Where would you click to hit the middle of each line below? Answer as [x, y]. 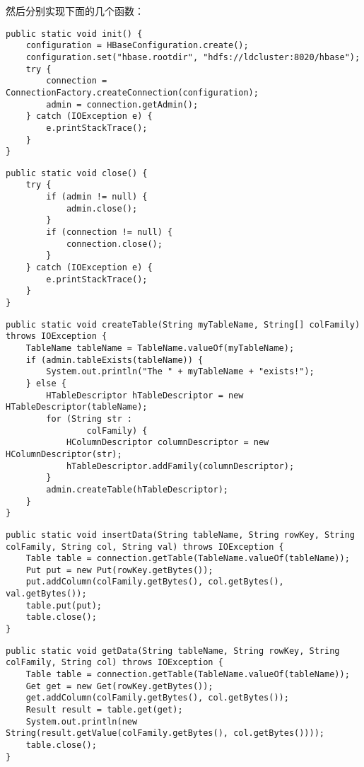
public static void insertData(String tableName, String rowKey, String [180, 535]
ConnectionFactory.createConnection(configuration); [132, 92]
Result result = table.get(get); [104, 710]
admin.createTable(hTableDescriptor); [137, 489]
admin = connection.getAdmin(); [122, 104]
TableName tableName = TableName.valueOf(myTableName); [160, 348]
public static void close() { [77, 173]
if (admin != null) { [97, 197]
